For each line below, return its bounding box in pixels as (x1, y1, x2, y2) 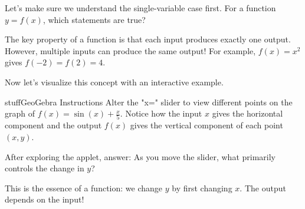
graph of (5, 107, 35, 120)
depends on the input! (5, 193, 84, 205)
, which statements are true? (42, 13, 146, 25)
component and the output (5, 119, 102, 131)
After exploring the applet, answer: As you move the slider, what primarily (5, 150, 276, 162)
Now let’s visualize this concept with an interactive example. (5, 75, 224, 88)
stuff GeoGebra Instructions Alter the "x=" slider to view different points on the (5, 95, 293, 108)
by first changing (172, 181, 232, 194)
